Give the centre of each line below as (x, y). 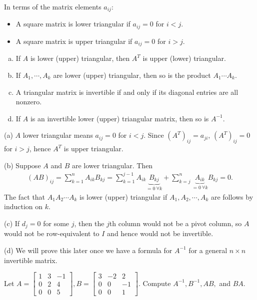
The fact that (25, 196)
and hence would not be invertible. (160, 233)
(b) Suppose (22, 165)
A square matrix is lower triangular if (73, 24)
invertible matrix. (31, 260)
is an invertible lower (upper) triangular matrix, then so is (119, 118)
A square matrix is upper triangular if (74, 41)
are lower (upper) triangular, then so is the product (132, 75)
